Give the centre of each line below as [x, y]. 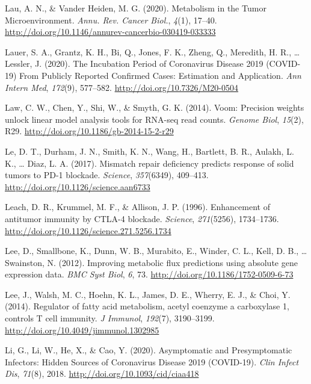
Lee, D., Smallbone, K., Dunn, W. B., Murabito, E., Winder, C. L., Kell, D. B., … [156, 251]
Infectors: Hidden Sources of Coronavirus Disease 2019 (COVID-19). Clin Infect [152, 361]
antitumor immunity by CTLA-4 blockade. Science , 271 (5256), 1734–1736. [142, 218]
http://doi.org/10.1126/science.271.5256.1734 [88, 230]
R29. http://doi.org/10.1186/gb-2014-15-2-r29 [89, 131]
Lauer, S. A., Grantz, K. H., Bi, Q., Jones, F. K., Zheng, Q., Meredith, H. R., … [152, 51]
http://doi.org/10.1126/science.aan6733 [78, 186]
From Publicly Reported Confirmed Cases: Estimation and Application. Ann [160, 75]
